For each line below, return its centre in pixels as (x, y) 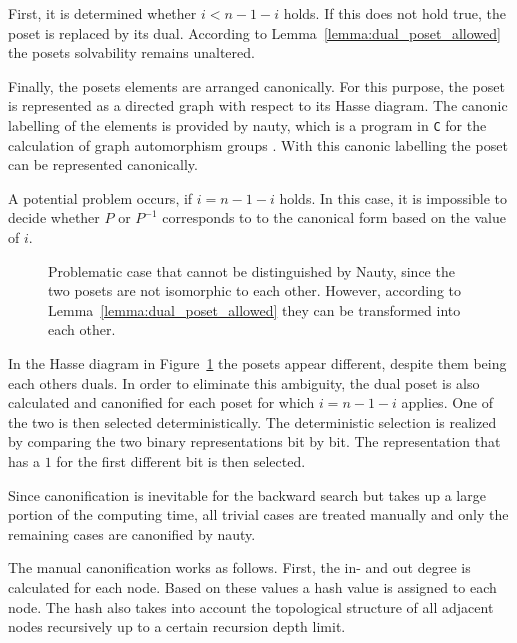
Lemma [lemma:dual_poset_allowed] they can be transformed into (254, 309)
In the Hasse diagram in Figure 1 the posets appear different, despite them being (257, 362)
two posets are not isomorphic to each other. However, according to (254, 290)
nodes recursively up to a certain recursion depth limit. (177, 626)
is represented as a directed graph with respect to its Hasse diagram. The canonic (258, 105)
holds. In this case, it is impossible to (393, 197)
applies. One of (447, 402)
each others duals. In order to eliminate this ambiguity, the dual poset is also (244, 382)
